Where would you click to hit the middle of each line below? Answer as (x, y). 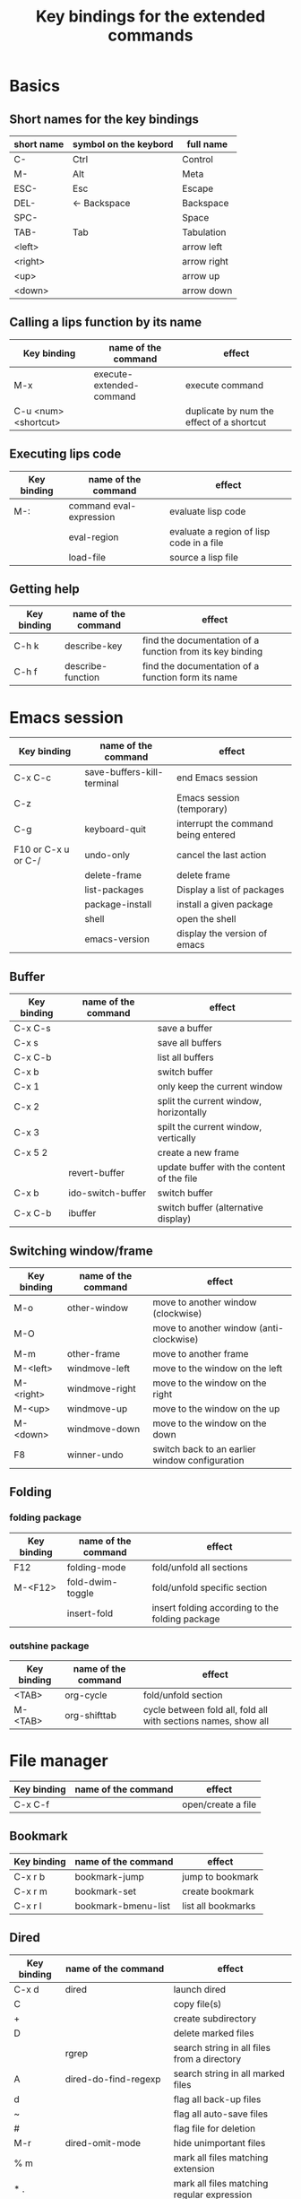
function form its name (190, 677)
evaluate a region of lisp (220, 531)
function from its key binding (202, 652)
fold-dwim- (92, 1582)
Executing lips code (65, 454)
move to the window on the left (217, 1368)
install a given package (224, 905)
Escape (198, 188)
